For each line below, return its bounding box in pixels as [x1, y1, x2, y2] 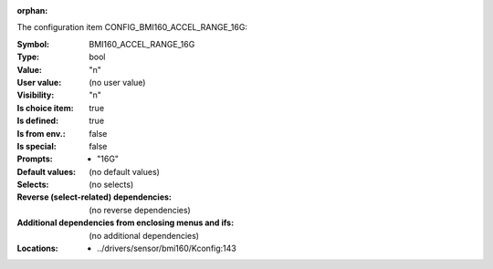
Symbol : [16, 38, 50, 49]
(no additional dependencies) [89, 230, 200, 241]
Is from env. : [16, 128, 66, 139]
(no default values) [89, 166, 160, 177]
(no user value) [89, 77, 146, 88]
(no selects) [89, 179, 134, 191]
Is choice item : [16, 102, 74, 113]
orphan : [16, 5, 48, 16]
